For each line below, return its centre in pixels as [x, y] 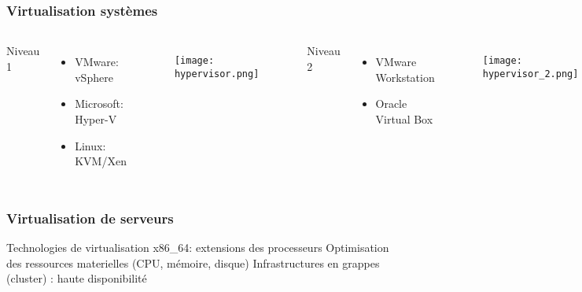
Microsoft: [99, 103]
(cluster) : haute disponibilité [77, 278]
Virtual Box [404, 119]
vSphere [94, 77]
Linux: [90, 145]
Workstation [405, 77]
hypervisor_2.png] [530, 74]
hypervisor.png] [217, 74]
